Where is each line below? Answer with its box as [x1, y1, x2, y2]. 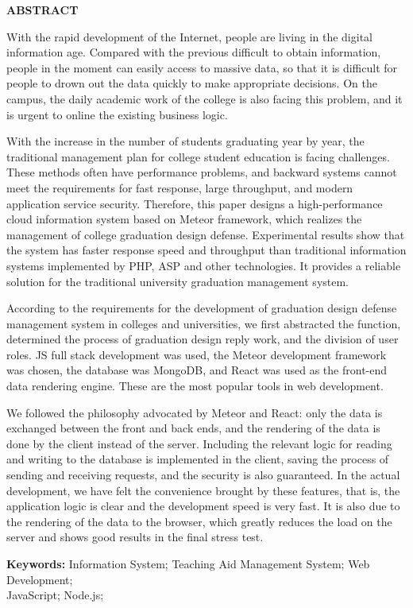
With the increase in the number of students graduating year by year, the [6, 133, 365, 149]
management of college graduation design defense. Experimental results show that [6, 226, 405, 242]
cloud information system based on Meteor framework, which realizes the [6, 211, 362, 227]
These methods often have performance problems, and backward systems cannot [6, 164, 397, 180]
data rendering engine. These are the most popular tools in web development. [6, 378, 384, 394]
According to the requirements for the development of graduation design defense [6, 300, 397, 316]
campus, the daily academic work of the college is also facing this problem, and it [6, 90, 403, 106]
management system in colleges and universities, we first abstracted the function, [6, 315, 401, 331]
